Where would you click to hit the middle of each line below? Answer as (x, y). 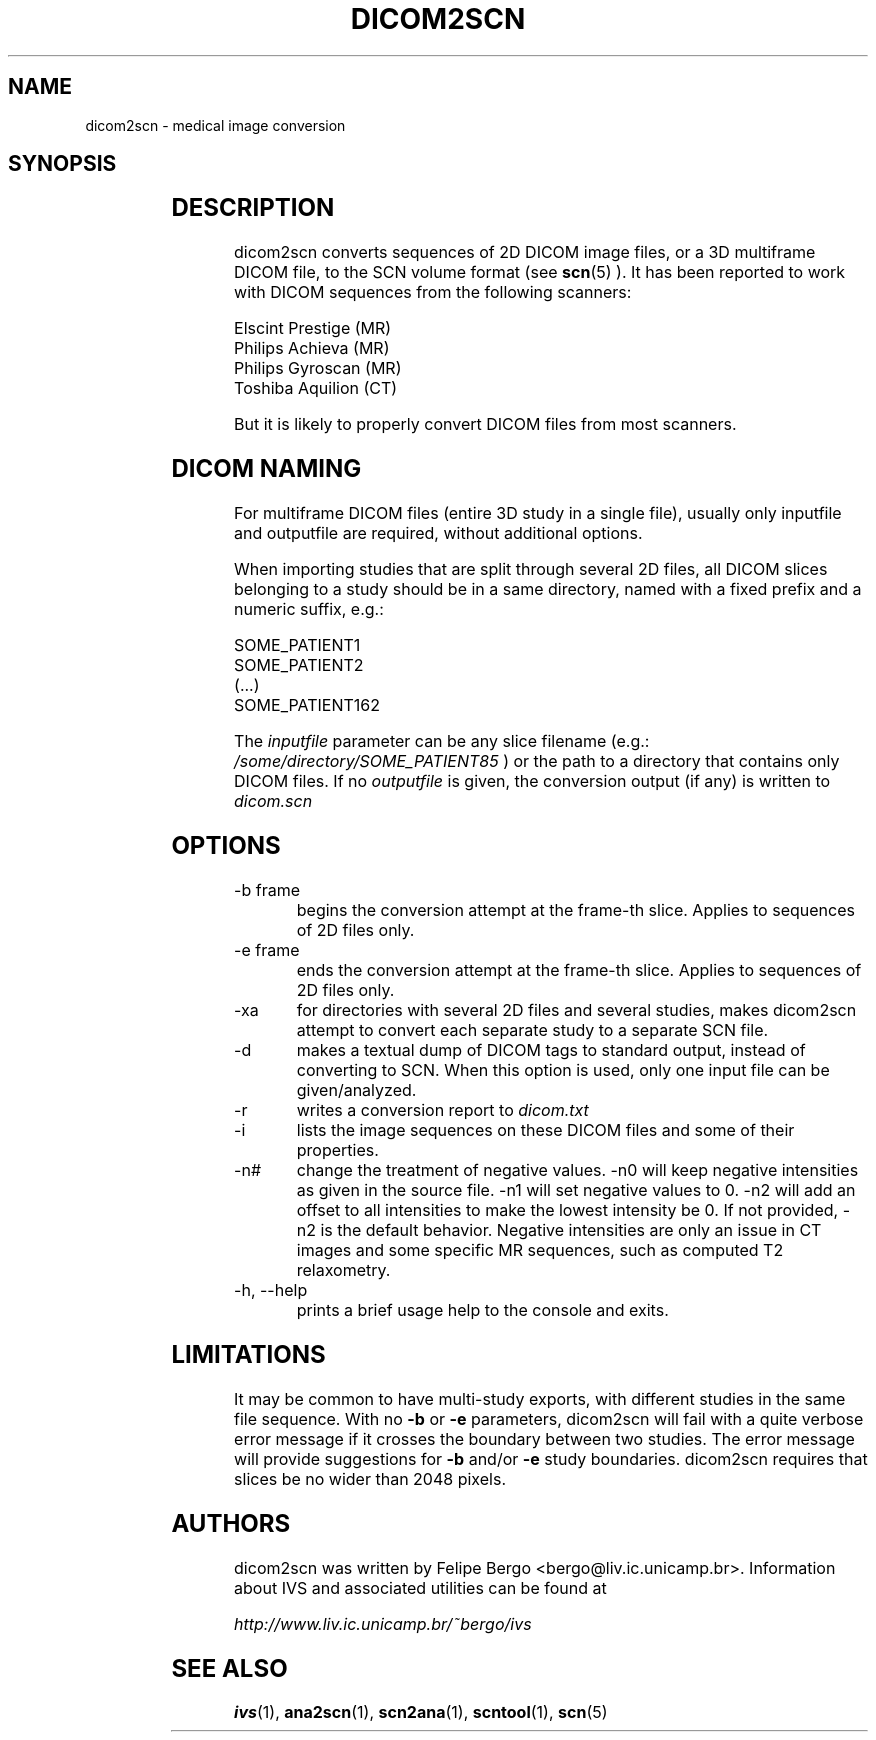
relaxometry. (343, 1269)
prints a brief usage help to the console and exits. (482, 1309)
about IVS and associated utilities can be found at (420, 1587)
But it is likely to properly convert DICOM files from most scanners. (485, 424)
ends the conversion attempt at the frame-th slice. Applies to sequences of (579, 969)
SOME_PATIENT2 (299, 665)
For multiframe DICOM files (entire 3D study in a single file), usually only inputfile (538, 513)
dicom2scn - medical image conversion (215, 125)
